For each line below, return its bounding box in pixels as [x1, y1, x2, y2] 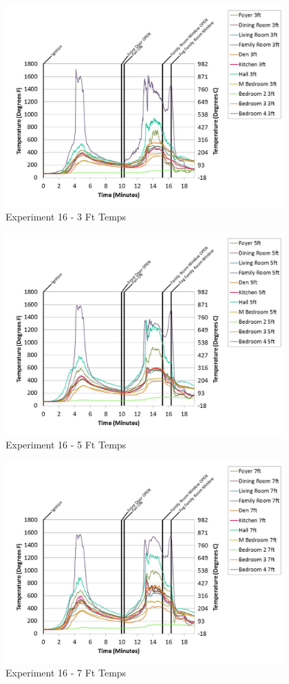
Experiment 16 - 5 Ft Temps [6, 437, 127, 452]
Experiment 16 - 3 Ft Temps [6, 209, 127, 224]
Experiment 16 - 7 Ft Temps [6, 665, 127, 680]
